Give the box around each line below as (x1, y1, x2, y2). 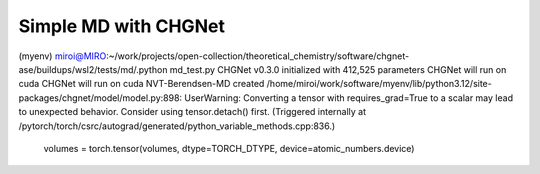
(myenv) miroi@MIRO (18, 50, 107, 62)
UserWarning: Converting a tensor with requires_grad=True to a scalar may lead (184, 91, 514, 104)
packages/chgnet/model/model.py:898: (18, 91, 183, 104)
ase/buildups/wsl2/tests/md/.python (18, 63, 168, 75)
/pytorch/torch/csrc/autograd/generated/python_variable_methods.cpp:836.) (18, 120, 336, 132)
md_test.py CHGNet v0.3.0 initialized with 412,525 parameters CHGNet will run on (169, 63, 507, 75)
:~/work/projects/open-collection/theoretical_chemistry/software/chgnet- (106, 50, 410, 62)
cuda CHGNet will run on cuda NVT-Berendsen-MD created (18, 78, 265, 90)
